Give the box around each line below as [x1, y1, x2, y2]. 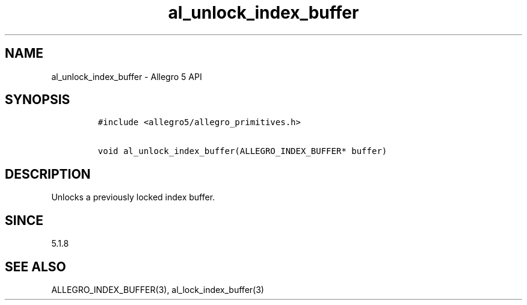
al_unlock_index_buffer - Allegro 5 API [51, 71, 202, 82]
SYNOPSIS [5, 92, 70, 108]
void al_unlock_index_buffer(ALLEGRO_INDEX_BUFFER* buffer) [97, 146, 387, 156]
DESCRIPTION [5, 166, 91, 182]
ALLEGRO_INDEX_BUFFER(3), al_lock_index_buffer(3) [51, 284, 264, 295]
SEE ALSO [5, 259, 66, 274]
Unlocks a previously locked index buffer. [51, 192, 215, 203]
